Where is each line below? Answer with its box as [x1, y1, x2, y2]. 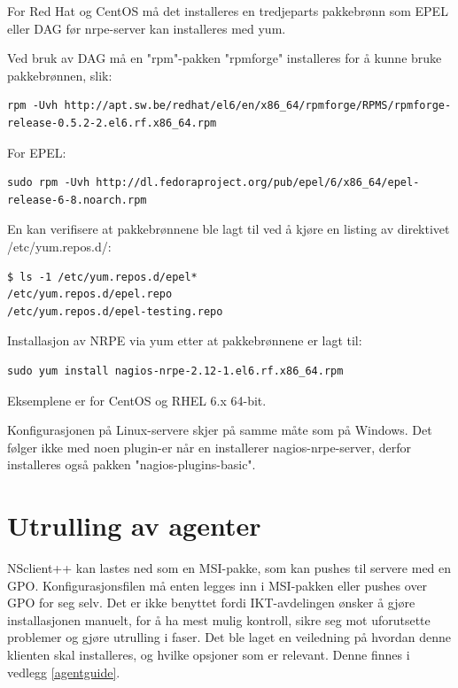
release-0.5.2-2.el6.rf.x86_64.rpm [7, 116, 217, 129]
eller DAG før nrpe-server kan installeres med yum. [7, 19, 286, 37]
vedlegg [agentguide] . [7, 662, 120, 681]
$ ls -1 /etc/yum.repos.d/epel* [7, 270, 198, 283]
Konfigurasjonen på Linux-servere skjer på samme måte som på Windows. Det [7, 421, 432, 439]
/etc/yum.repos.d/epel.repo [7, 288, 173, 301]
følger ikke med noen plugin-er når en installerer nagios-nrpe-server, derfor [7, 437, 412, 456]
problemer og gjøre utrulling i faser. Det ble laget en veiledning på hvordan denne [7, 628, 452, 646]
